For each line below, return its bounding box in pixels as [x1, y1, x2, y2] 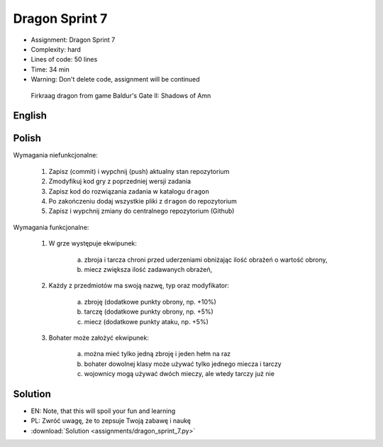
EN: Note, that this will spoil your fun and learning [30, 407, 176, 415]
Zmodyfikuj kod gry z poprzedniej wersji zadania [48, 177, 191, 186]
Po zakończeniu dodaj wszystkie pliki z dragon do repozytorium [48, 197, 237, 205]
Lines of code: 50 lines [30, 55, 98, 64]
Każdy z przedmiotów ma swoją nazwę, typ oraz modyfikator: [48, 281, 230, 290]
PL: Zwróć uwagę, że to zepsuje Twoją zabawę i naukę [30, 416, 191, 425]
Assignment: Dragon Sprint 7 [30, 35, 116, 44]
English [13, 110, 48, 122]
